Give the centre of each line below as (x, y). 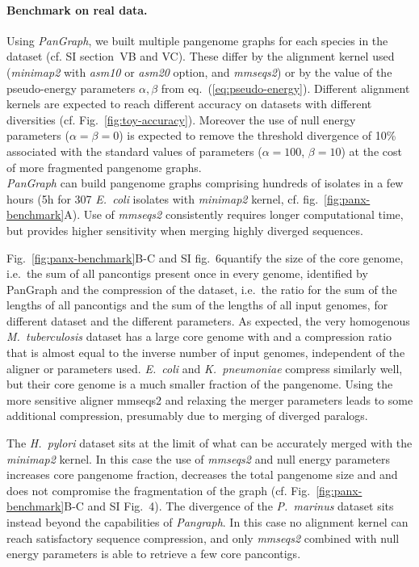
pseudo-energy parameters (71, 88)
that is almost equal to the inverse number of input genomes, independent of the (206, 353)
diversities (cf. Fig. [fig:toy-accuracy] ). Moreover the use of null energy (181, 119)
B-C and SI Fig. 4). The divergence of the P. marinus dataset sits (229, 506)
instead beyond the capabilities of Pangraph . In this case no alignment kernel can (207, 522)
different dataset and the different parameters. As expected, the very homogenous (208, 320)
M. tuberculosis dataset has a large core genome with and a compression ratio (199, 336)
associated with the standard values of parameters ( (134, 151)
